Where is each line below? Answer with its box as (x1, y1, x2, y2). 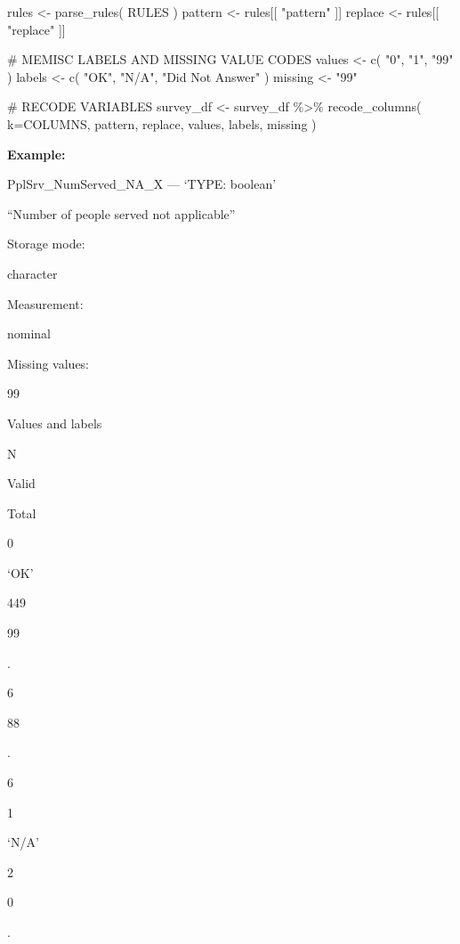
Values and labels (7, 413, 102, 432)
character (7, 264, 58, 282)
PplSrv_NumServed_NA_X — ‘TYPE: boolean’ (7, 175, 277, 193)
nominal (7, 324, 52, 343)
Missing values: (7, 354, 90, 372)
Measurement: (7, 294, 84, 313)
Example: (7, 144, 66, 163)
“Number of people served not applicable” (7, 204, 236, 223)
